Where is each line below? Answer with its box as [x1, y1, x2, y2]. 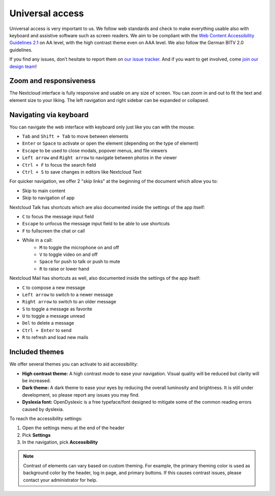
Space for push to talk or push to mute [39, 258, 121, 265]
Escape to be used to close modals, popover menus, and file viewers [22, 147, 168, 153]
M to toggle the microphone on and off [39, 244, 119, 250]
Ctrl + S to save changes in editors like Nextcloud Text [22, 169, 142, 175]
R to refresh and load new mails [22, 334, 89, 341]
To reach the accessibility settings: [9, 415, 82, 422]
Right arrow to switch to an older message [22, 299, 117, 305]
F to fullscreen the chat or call [22, 227, 85, 234]
